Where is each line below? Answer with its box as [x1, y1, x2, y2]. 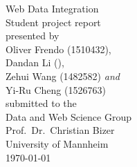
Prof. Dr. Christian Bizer [6, 123, 115, 137]
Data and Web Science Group [6, 109, 131, 124]
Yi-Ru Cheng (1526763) [6, 82, 106, 97]
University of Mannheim [6, 136, 109, 150]
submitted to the [6, 96, 77, 110]
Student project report [6, 14, 101, 29]
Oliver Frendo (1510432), [6, 41, 111, 56]
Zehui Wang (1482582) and [6, 68, 120, 83]
